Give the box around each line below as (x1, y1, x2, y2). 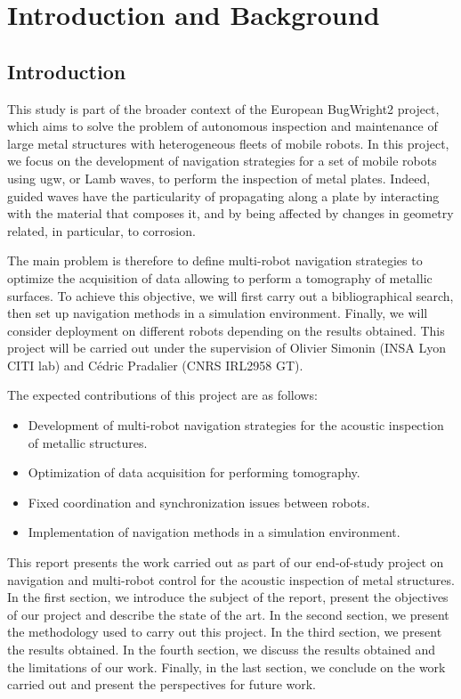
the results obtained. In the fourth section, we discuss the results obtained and (7, 640, 436, 659)
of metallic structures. (28, 433, 148, 451)
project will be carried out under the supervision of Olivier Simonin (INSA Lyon (7, 338, 446, 357)
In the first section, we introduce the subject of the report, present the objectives (7, 588, 449, 606)
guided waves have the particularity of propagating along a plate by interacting (7, 186, 440, 205)
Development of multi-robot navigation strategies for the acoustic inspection (28, 416, 444, 435)
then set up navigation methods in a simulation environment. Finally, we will (7, 304, 428, 322)
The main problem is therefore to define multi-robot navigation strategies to (7, 251, 423, 270)
